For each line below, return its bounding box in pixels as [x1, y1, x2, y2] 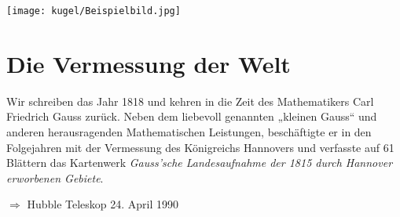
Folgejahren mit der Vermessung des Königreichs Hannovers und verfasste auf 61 [6, 139, 394, 155]
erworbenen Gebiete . [6, 169, 104, 186]
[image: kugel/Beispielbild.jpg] [6, 5, 181, 16]
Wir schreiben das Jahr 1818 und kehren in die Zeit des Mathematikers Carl [6, 92, 374, 109]
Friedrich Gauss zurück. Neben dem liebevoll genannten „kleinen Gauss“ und [6, 108, 377, 125]
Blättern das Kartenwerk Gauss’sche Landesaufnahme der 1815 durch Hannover [6, 154, 393, 171]
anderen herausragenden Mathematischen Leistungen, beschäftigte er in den [6, 123, 372, 139]
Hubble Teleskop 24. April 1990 [27, 196, 179, 212]
